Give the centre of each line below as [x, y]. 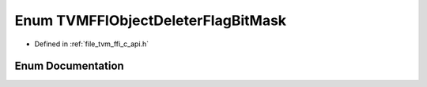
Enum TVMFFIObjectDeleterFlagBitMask [151, 20]
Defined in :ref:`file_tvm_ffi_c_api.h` [92, 44]
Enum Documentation [69, 66]
